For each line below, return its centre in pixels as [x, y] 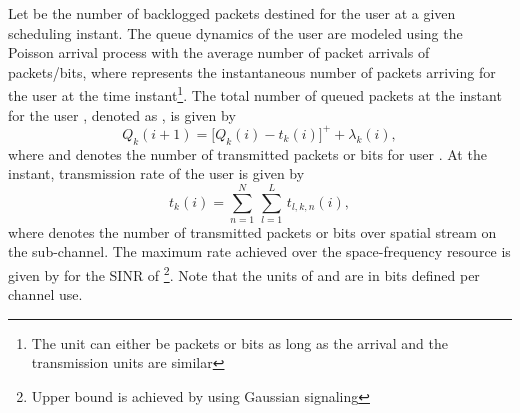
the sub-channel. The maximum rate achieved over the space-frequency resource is [259, 251]
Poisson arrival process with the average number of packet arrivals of [219, 52]
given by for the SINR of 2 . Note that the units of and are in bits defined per [244, 273]
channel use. [45, 294]
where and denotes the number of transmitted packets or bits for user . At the [247, 153]
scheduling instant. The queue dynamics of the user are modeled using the [235, 32]
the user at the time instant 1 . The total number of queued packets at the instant [255, 94]
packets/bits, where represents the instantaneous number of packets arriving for [252, 71]
